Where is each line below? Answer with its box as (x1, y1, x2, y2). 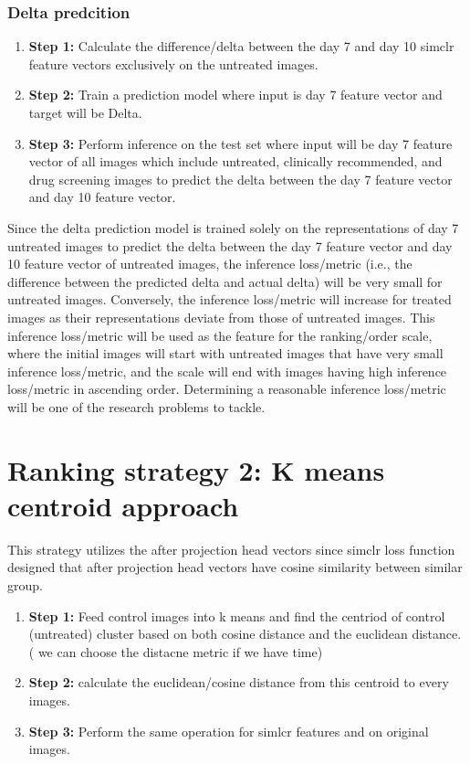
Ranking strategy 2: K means (7, 451, 385, 488)
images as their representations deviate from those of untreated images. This (7, 307, 435, 326)
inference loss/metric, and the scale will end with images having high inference (7, 361, 447, 380)
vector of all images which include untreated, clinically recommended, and (28, 152, 443, 171)
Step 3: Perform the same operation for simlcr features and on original (28, 721, 429, 740)
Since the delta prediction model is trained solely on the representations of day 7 (7, 218, 459, 237)
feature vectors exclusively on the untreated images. (28, 54, 319, 73)
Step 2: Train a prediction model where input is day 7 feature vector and (28, 85, 443, 104)
